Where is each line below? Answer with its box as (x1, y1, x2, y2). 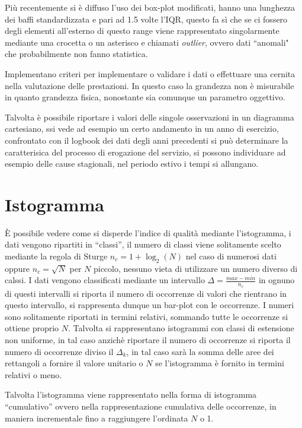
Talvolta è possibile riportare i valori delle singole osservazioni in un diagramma (5, 110, 294, 123)
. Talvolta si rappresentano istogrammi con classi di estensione (68, 322, 294, 334)
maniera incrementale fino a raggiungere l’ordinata (5, 411, 188, 424)
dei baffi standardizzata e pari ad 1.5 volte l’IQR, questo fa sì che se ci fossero (5, 12, 288, 25)
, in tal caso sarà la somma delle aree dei (126, 345, 274, 357)
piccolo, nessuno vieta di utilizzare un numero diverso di (93, 262, 298, 274)
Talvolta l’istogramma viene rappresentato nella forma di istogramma (5, 388, 257, 401)
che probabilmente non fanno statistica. (5, 47, 148, 60)
